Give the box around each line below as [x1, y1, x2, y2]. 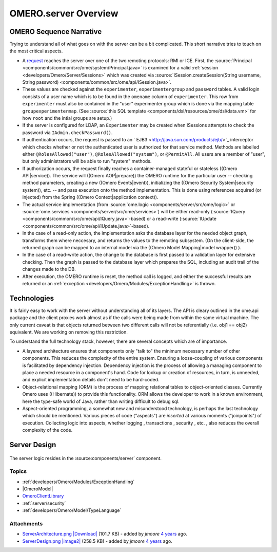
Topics [9, 468, 27, 475]
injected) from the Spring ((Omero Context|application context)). [22, 194, 159, 200]
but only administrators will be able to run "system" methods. [22, 158, 152, 164]
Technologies [9, 293, 54, 303]
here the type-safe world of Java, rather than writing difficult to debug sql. [22, 398, 180, 404]
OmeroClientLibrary [22, 493, 64, 499]
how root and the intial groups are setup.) [22, 115, 112, 121]
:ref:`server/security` [22, 500, 66, 506]
